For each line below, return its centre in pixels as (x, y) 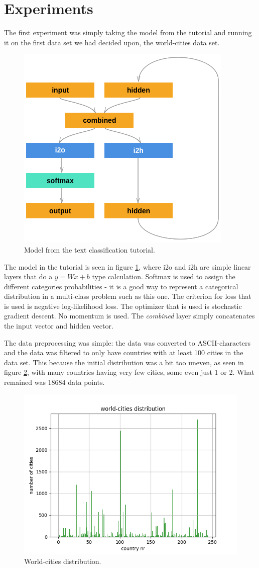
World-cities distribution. (63, 561)
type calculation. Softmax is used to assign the (164, 276)
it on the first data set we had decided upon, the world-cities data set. (112, 42)
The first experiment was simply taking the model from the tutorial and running (128, 32)
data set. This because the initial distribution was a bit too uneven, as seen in (124, 362)
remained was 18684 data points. (54, 382)
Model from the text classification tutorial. (90, 249)
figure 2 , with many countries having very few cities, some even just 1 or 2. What (129, 372)
